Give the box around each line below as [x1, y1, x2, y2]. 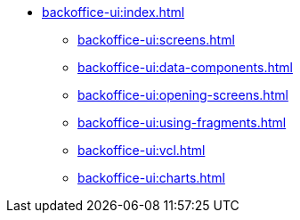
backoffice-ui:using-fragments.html [77, 115, 287, 130]
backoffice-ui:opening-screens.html [77, 87, 288, 102]
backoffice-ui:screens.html [77, 32, 235, 47]
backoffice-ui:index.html [42, 4, 185, 20]
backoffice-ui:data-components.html [77, 60, 293, 75]
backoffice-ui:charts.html [77, 170, 225, 185]
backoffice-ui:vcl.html [77, 143, 206, 158]
